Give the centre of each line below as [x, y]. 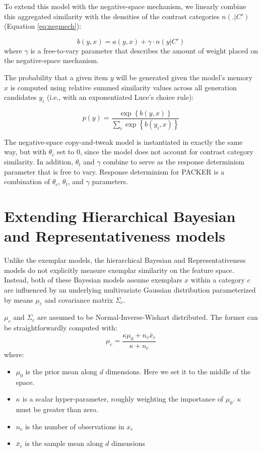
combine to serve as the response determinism [174, 162]
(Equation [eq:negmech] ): [43, 26]
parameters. [110, 181]
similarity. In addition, [39, 162]
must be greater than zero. [57, 409]
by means [19, 299]
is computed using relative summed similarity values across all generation [123, 87]
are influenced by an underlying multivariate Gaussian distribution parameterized [130, 289]
